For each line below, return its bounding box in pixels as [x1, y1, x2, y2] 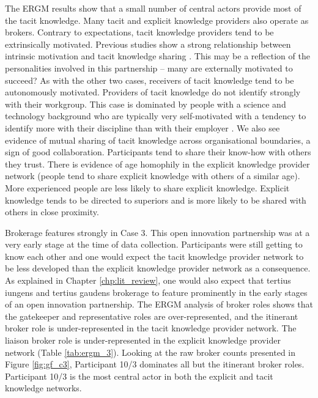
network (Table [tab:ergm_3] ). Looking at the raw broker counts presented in [5, 345, 296, 358]
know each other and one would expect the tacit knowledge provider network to [5, 249, 304, 262]
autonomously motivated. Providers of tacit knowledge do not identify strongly [5, 86, 301, 98]
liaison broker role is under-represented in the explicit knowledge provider [5, 334, 281, 347]
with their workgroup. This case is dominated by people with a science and [5, 97, 286, 110]
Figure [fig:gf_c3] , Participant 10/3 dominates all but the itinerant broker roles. [5, 358, 305, 370]
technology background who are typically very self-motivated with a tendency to [5, 109, 306, 122]
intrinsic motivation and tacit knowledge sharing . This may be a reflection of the [5, 50, 310, 62]
